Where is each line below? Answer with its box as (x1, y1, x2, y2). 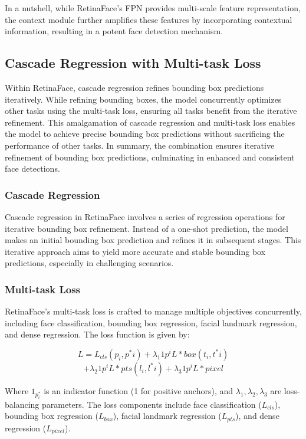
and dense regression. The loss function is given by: (5, 328, 190, 340)
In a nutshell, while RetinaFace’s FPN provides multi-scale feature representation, (5, 2, 301, 14)
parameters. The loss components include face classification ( (42, 398, 262, 410)
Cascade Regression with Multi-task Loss (5, 54, 261, 72)
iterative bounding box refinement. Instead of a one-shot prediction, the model (5, 222, 288, 234)
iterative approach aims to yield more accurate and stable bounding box (5, 245, 266, 257)
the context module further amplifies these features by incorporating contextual (5, 13, 292, 25)
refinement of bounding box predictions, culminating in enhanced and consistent (5, 150, 295, 163)
